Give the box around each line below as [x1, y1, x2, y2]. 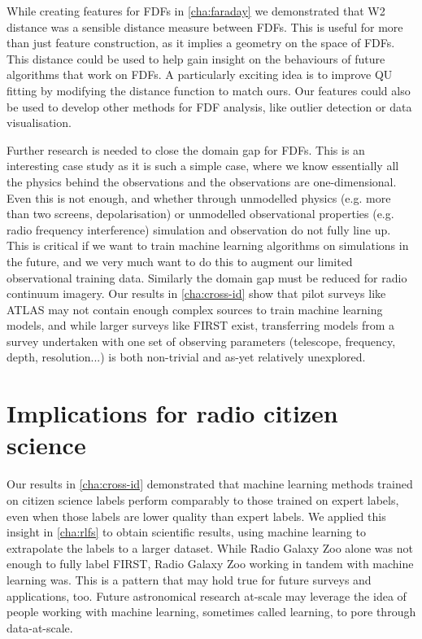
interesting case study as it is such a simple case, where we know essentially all [7, 157, 399, 174]
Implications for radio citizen [7, 396, 338, 430]
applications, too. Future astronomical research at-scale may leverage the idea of [7, 587, 407, 604]
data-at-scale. [7, 619, 73, 636]
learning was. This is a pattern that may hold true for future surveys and [7, 571, 372, 588]
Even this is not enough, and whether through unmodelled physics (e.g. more [7, 189, 391, 206]
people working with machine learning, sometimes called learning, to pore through [7, 603, 416, 620]
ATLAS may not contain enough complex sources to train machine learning [7, 300, 383, 317]
